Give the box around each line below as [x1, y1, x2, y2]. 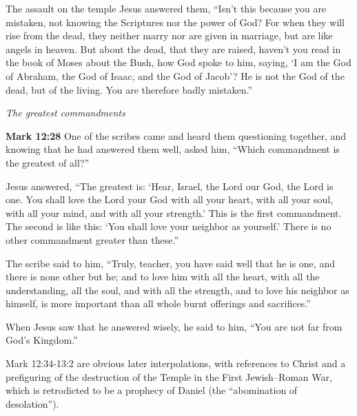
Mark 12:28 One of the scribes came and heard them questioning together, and [6, 128, 347, 143]
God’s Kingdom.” [6, 333, 78, 347]
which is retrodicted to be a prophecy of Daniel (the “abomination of [6, 383, 298, 397]
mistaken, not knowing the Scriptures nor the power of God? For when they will [6, 14, 345, 29]
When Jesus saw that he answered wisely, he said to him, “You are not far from [6, 319, 343, 333]
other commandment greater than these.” [6, 232, 179, 247]
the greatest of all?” [6, 155, 90, 169]
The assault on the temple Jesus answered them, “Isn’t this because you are [6, 1, 327, 15]
